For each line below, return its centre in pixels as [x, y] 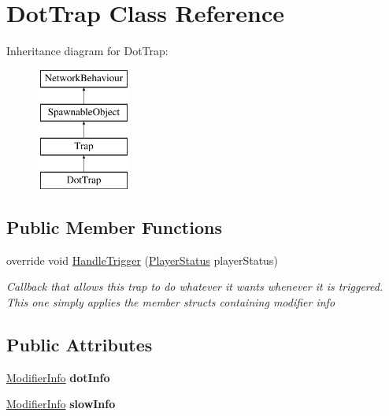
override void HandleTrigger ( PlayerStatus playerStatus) [142, 260]
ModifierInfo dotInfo [58, 377]
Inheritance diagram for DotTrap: [87, 51]
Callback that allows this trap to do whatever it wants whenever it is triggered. [195, 286]
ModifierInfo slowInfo [61, 404]
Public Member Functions [114, 227]
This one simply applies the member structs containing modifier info [171, 301]
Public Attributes [80, 344]
